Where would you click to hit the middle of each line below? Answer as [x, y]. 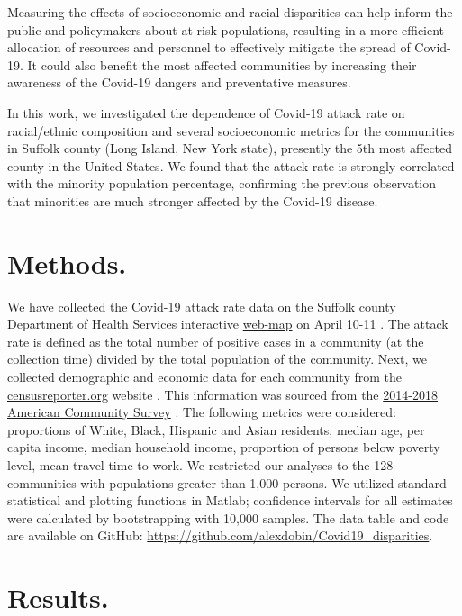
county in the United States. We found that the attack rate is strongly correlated [231, 165]
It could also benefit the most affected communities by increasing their [222, 64]
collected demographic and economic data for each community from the [204, 377]
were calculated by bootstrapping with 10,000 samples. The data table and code [228, 517]
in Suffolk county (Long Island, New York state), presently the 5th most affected [230, 148]
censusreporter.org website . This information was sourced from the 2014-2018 [222, 394]
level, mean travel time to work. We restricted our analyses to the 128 [200, 465]
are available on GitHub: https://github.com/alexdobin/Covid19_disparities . [220, 535]
